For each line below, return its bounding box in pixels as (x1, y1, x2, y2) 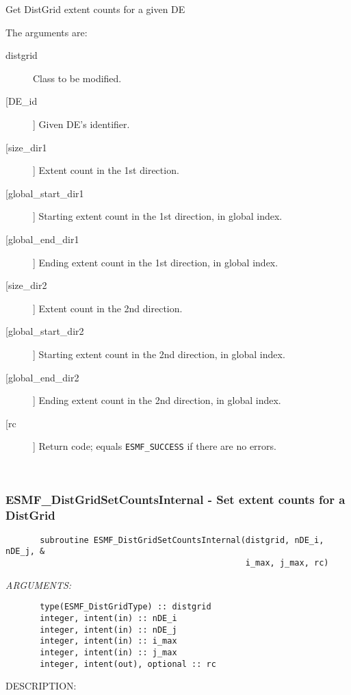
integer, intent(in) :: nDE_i (40, 613, 177, 623)
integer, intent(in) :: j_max (40, 647, 177, 657)
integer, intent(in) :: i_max (40, 636, 177, 646)
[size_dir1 (5, 140, 47, 154)
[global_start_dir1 (5, 186, 84, 200)
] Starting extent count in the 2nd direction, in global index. (33, 346, 285, 361)
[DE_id (5, 94, 38, 108)
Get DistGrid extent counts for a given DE (5, 2, 185, 16)
